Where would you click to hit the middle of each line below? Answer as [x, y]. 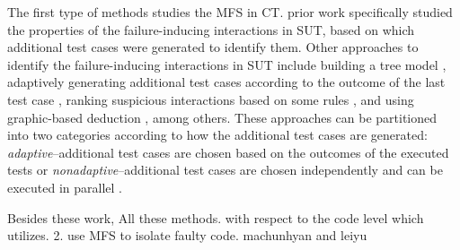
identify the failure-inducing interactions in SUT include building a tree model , [227, 64]
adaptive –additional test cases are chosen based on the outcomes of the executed [228, 152]
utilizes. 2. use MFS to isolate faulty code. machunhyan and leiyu [187, 235]
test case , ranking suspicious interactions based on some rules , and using [211, 99]
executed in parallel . [65, 187]
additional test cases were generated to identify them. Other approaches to [213, 47]
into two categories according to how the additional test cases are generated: [217, 135]
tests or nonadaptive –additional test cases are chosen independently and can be [225, 170]
